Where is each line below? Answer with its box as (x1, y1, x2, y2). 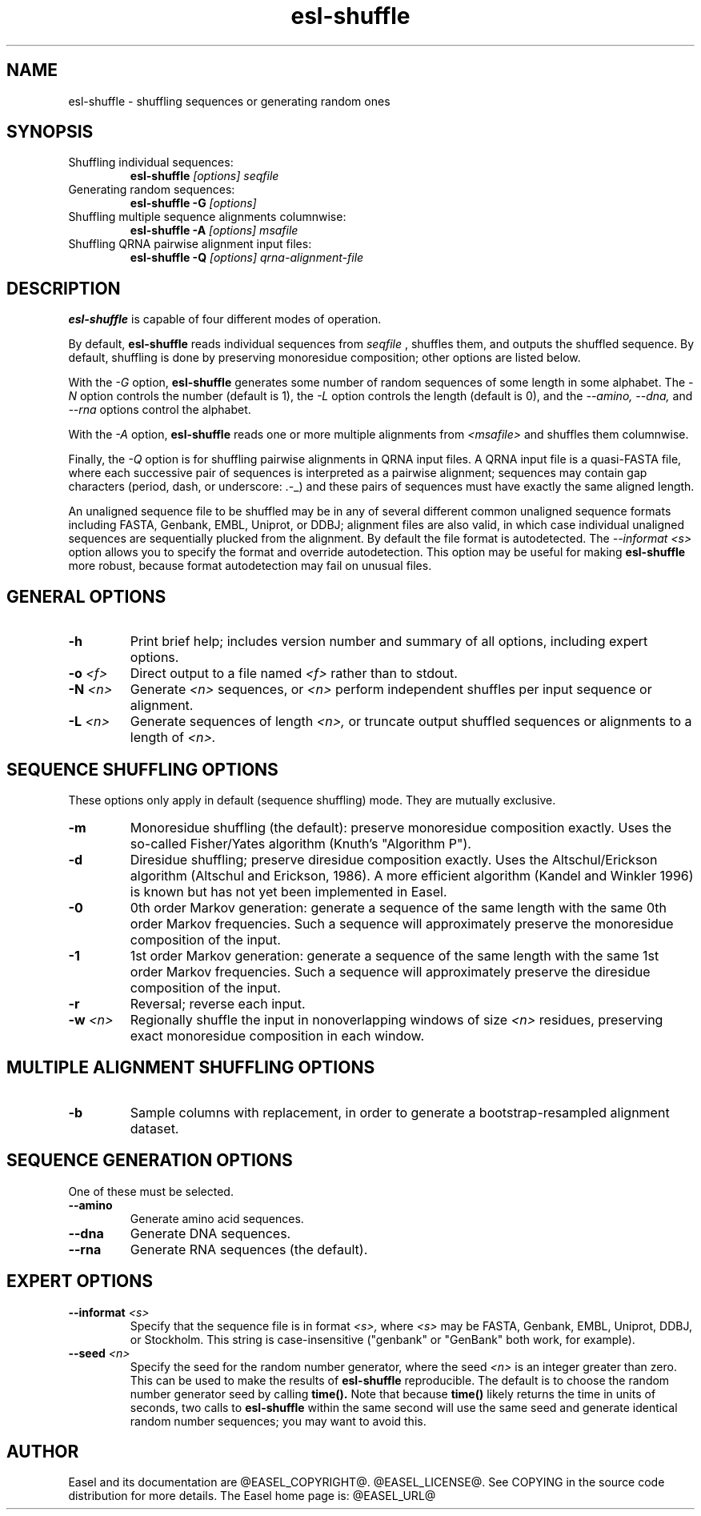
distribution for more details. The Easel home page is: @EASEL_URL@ (68, 1489, 436, 1503)
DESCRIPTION (6, 278, 121, 299)
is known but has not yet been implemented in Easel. (130, 883, 447, 900)
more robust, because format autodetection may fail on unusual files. (68, 559, 432, 573)
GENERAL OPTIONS (6, 586, 166, 607)
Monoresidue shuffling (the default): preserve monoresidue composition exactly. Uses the (130, 819, 672, 836)
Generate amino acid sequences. (130, 1211, 304, 1225)
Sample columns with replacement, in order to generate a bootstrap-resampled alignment (130, 1104, 670, 1121)
